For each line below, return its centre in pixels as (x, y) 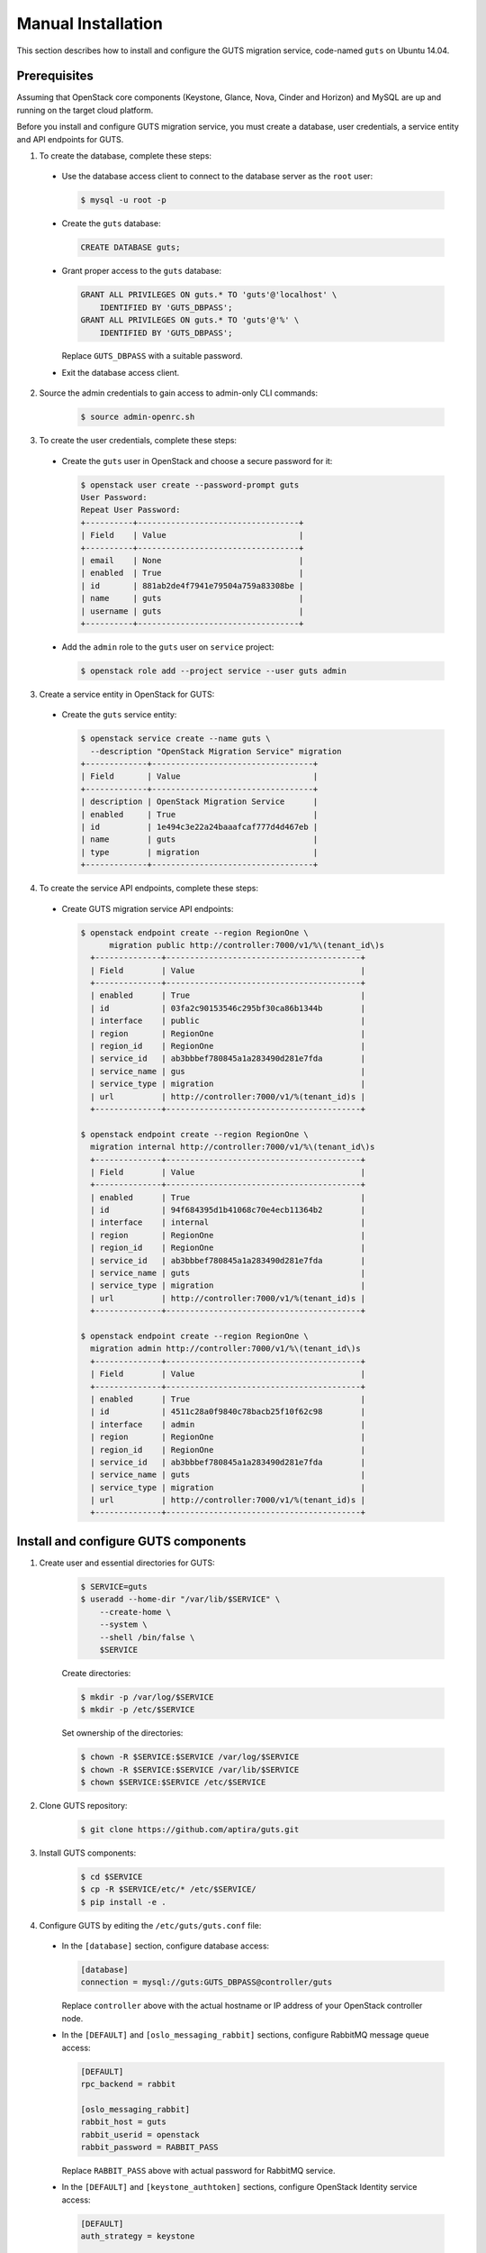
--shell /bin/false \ (147, 1637)
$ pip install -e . (123, 1902)
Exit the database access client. (121, 372)
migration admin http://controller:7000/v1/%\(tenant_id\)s (225, 1349)
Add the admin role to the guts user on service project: (168, 647)
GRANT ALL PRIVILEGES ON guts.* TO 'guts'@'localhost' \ (209, 295)
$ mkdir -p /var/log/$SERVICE (147, 1697)
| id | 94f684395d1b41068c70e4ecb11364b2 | (228, 1210)
